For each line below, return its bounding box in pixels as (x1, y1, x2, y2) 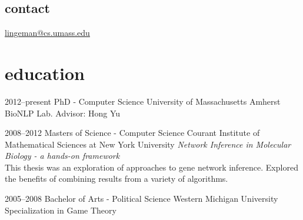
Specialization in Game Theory (5, 204, 116, 216)
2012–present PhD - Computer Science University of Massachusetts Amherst (5, 95, 281, 107)
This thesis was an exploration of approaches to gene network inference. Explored (5, 161, 298, 173)
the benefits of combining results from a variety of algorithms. (5, 172, 228, 185)
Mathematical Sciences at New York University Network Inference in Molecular (5, 138, 291, 150)
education (5, 61, 85, 85)
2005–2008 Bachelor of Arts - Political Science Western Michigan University (5, 192, 278, 205)
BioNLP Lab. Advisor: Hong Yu (5, 106, 121, 119)
